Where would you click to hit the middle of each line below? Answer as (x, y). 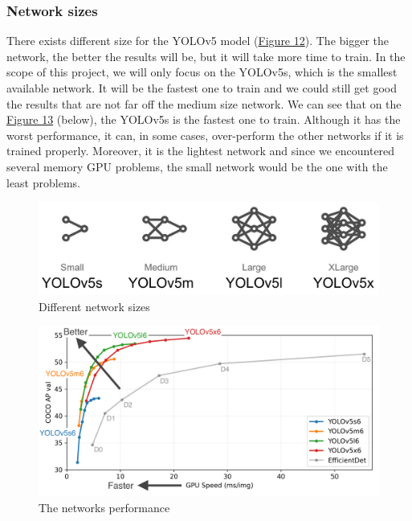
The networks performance (104, 507)
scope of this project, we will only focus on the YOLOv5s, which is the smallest (202, 72)
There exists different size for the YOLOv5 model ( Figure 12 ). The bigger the (198, 41)
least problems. (43, 182)
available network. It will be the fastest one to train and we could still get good (202, 88)
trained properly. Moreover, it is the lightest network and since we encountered (201, 151)
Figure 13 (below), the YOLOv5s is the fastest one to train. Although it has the (204, 119)
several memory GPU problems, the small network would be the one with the (197, 166)
